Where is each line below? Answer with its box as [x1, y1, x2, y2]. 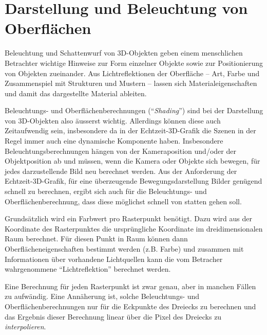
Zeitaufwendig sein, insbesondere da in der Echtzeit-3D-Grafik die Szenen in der [5, 125, 256, 136]
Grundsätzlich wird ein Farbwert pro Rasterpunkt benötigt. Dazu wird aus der [5, 213, 252, 224]
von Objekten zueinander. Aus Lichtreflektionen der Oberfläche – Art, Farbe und [5, 67, 260, 78]
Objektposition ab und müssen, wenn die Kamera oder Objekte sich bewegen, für [5, 155, 260, 166]
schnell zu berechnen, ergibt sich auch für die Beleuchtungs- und [5, 186, 207, 197]
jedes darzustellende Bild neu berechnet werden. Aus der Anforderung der [5, 165, 237, 176]
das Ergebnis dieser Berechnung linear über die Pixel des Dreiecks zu [5, 311, 222, 322]
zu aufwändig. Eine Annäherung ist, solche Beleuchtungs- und [5, 291, 200, 302]
